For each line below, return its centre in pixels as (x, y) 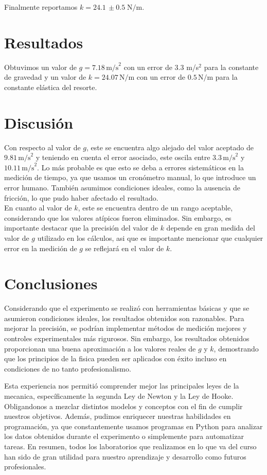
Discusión (39, 122)
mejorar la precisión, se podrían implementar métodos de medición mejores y (126, 328)
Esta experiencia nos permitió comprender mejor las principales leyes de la (122, 386)
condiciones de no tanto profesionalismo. (68, 368)
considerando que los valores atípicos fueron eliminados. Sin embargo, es (118, 217)
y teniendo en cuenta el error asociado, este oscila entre (123, 157)
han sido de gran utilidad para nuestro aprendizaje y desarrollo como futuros (125, 456)
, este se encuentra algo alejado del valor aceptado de (170, 147)
